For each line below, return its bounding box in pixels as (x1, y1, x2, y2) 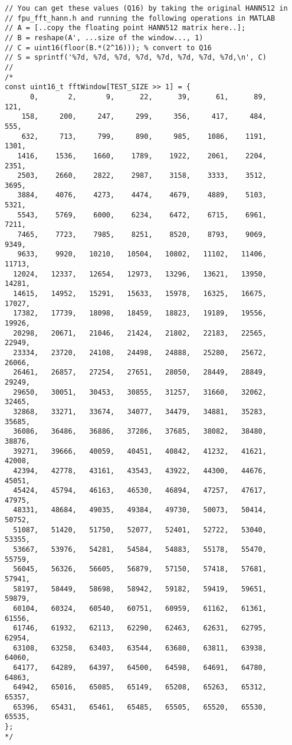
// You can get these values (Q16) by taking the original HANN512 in (5, 4, 288, 12)
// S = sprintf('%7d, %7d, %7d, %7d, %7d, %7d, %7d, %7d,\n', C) (5, 53, 267, 62)
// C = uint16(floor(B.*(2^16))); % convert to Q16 (5, 43, 212, 52)
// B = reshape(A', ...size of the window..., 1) (5, 33, 204, 42)
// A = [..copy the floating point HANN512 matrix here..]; (5, 24, 246, 32)
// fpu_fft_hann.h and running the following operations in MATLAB (5, 14, 275, 22)
